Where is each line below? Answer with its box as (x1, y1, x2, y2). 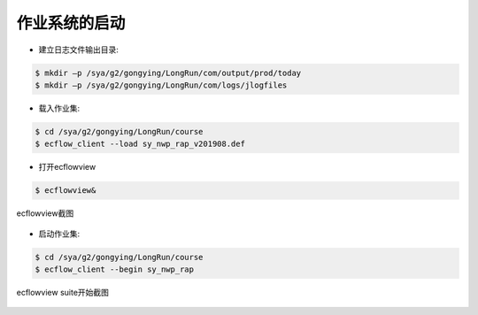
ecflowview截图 (16, 208, 74, 219)
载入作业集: (38, 103, 81, 113)
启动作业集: (38, 228, 81, 239)
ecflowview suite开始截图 (16, 287, 110, 297)
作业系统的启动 (16, 13, 126, 33)
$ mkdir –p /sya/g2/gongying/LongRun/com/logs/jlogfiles (35, 80, 288, 90)
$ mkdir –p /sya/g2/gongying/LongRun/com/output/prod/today (35, 67, 302, 78)
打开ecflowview (38, 162, 96, 173)
